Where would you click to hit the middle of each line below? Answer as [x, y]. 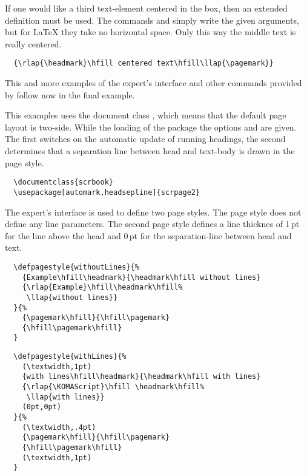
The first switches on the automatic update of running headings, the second [145, 139]
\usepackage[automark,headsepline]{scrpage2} [107, 192]
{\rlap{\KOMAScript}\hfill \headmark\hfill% [113, 387]
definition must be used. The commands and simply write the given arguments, [152, 20]
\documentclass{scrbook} [63, 182]
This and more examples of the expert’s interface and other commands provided [153, 83]
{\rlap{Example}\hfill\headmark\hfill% [102, 287]
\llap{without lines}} [72, 297]
